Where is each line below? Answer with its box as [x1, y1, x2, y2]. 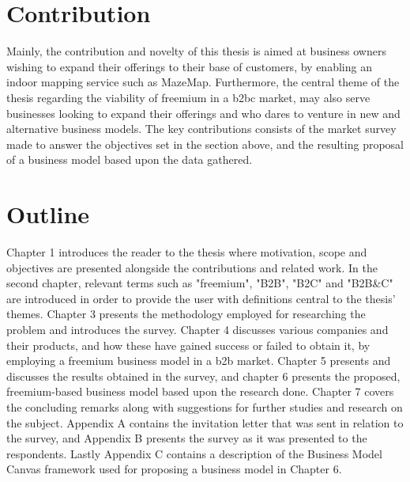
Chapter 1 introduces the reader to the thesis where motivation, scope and [6, 244, 367, 260]
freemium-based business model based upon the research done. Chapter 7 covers [6, 383, 394, 400]
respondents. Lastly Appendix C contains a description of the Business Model [6, 445, 382, 461]
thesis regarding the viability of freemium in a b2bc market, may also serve [6, 89, 371, 105]
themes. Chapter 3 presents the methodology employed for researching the [6, 306, 366, 322]
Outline [6, 198, 90, 230]
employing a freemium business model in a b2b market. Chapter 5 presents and [6, 352, 391, 369]
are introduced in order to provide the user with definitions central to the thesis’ [6, 290, 396, 306]
